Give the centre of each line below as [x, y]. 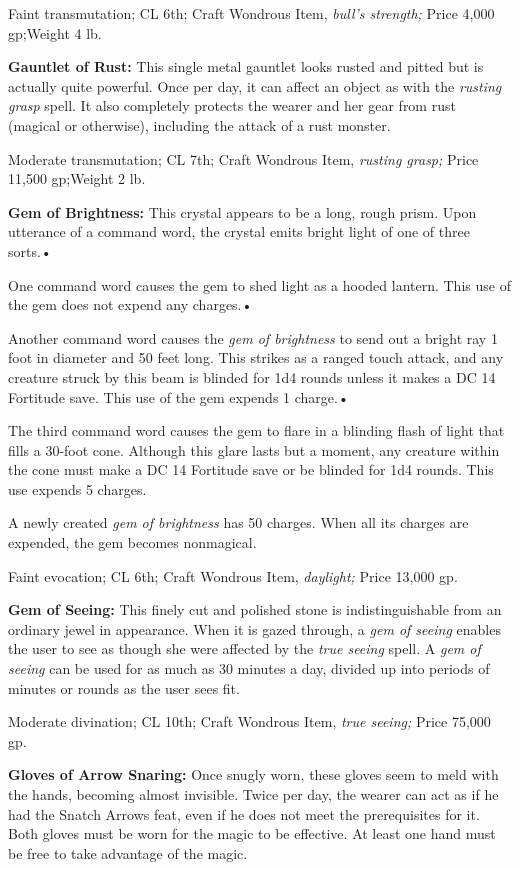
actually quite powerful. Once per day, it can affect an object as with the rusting [255, 85]
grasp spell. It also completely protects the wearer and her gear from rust [232, 105]
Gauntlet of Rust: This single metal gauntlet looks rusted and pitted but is [246, 66]
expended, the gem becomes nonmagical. [132, 542]
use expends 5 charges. [77, 488]
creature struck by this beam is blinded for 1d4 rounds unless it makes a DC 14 [252, 376]
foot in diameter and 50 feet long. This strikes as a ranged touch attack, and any [256, 357]
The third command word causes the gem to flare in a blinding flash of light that [256, 430]
